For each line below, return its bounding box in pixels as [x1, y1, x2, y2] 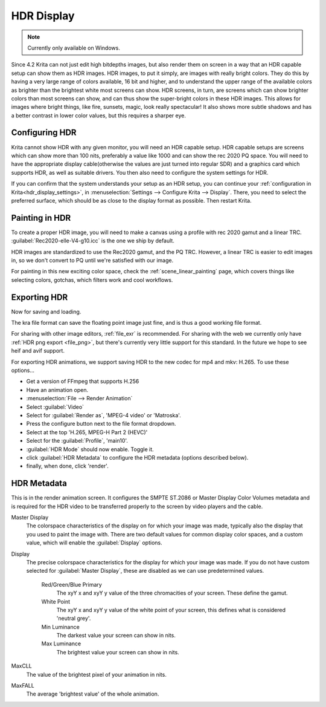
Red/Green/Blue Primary [41, 581, 102, 588]
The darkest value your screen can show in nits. [56, 632, 176, 639]
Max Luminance [41, 640, 81, 647]
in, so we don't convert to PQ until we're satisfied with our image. [11, 257, 174, 264]
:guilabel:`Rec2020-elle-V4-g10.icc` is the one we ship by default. [11, 237, 174, 244]
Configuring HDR [11, 128, 77, 138]
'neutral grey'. [56, 614, 91, 622]
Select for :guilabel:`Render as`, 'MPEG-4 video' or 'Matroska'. [26, 411, 181, 419]
